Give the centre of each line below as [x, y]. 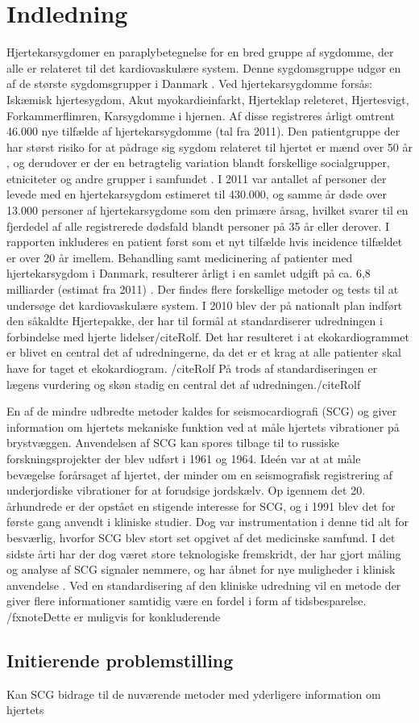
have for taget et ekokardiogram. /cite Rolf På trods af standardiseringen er [192, 368]
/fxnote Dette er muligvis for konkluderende [114, 616]
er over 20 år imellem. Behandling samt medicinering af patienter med [180, 257]
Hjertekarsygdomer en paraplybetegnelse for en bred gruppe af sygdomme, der [200, 52]
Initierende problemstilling [120, 660]
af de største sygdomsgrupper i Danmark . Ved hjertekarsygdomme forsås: [190, 84]
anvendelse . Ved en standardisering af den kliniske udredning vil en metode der [204, 585]
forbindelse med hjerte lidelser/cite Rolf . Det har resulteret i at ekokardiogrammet [208, 336]
